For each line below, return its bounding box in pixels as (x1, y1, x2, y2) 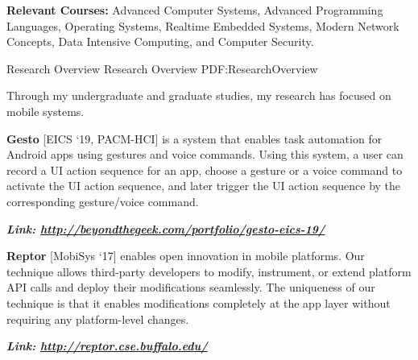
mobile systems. (6, 102, 85, 119)
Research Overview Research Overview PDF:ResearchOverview (6, 60, 318, 77)
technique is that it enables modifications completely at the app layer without (6, 294, 391, 311)
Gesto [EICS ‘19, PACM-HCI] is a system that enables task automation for (6, 130, 383, 147)
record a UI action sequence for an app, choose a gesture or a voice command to (6, 161, 403, 178)
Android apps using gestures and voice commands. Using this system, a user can (6, 146, 404, 163)
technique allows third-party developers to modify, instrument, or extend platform (6, 263, 412, 279)
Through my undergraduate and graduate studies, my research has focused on (6, 87, 391, 104)
